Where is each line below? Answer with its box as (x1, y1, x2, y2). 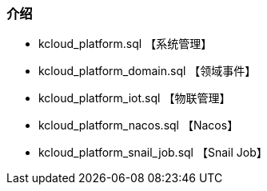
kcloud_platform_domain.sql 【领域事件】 (38, 64, 257, 78)
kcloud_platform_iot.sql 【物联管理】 (38, 91, 231, 105)
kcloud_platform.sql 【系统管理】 (38, 37, 213, 51)
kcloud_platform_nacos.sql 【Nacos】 (38, 118, 239, 133)
